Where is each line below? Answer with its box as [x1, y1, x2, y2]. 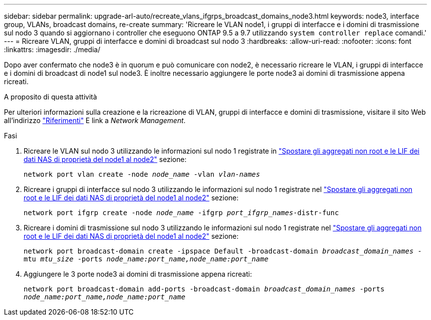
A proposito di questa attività [4, 93, 97, 101]
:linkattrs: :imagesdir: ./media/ [4, 45, 100, 54]
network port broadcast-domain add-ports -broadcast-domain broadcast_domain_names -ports [24, 285, 385, 293]
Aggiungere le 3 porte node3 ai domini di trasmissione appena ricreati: [24, 270, 252, 278]
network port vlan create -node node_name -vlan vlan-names [24, 170, 260, 178]
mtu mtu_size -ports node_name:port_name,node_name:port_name [24, 255, 269, 263]
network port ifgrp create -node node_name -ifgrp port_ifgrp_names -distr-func [24, 209, 339, 217]
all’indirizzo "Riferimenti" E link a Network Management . [4, 116, 186, 125]
